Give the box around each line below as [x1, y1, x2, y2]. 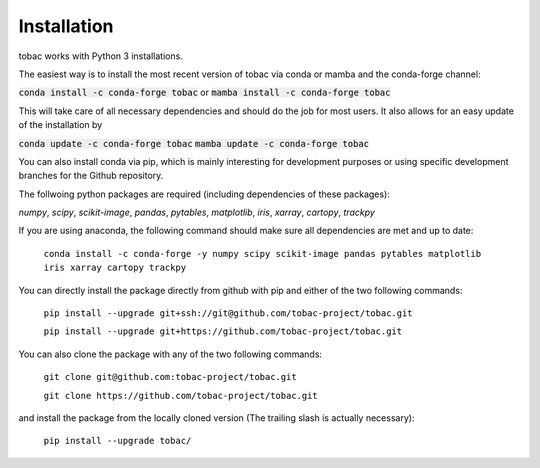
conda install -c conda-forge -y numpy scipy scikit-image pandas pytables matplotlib [43, 248, 482, 259]
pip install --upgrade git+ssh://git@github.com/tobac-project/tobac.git [43, 308, 414, 319]
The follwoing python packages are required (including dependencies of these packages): [18, 188, 390, 200]
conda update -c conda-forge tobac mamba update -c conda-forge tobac [18, 138, 370, 149]
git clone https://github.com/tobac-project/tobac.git [43, 390, 319, 401]
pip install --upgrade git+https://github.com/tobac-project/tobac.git [43, 326, 403, 337]
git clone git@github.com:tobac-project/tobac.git [43, 371, 297, 383]
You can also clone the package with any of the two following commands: [18, 348, 323, 360]
